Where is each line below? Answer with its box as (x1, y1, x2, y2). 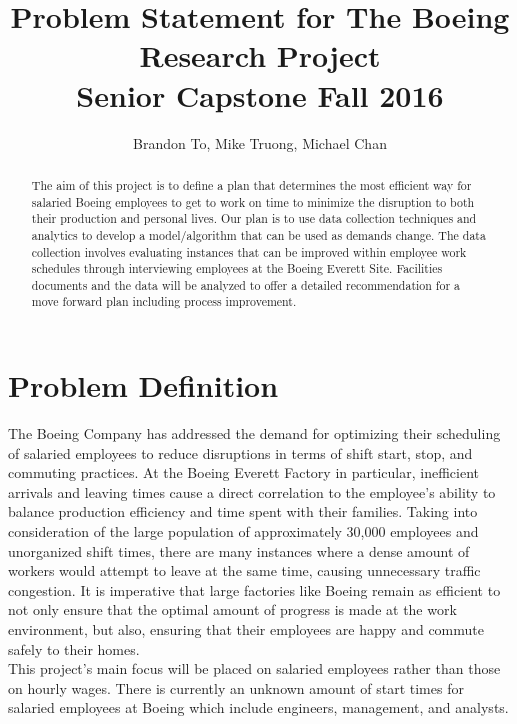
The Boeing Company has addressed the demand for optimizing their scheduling (8, 423, 501, 444)
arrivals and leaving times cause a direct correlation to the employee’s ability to (8, 481, 496, 502)
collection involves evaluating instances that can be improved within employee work (31, 243, 467, 260)
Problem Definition (8, 365, 279, 406)
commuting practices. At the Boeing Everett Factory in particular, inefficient (8, 462, 480, 483)
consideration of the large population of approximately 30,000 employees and (8, 521, 479, 542)
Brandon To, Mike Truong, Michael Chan (133, 132, 387, 153)
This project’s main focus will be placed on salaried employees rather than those (8, 658, 501, 679)
